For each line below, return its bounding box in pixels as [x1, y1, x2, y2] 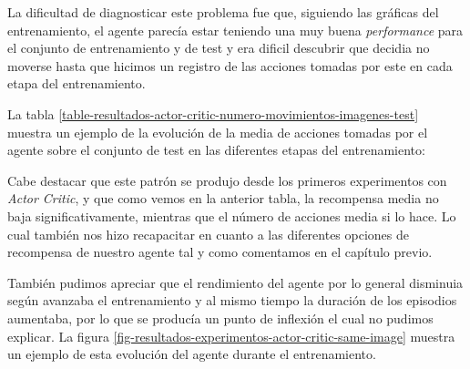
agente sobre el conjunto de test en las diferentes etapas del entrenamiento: [7, 140, 425, 159]
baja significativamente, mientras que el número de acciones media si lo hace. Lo [7, 206, 456, 225]
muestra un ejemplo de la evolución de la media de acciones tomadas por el [7, 122, 428, 141]
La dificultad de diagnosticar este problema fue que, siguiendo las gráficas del [7, 3, 439, 21]
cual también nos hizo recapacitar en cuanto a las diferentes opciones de [7, 224, 409, 243]
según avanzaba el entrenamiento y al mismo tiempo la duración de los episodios [7, 291, 457, 310]
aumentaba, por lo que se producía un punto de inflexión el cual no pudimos [7, 308, 434, 327]
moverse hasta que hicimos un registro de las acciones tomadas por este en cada [7, 56, 453, 75]
